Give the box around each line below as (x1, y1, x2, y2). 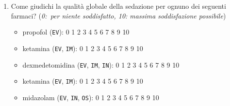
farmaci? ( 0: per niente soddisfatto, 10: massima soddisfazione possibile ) (11, 10, 226, 20)
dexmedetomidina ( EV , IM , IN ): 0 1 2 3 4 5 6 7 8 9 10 (22, 59, 180, 70)
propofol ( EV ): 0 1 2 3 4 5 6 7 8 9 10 (22, 27, 130, 37)
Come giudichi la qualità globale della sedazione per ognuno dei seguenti (11, 1, 226, 11)
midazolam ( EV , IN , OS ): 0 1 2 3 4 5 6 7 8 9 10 (22, 92, 159, 102)
